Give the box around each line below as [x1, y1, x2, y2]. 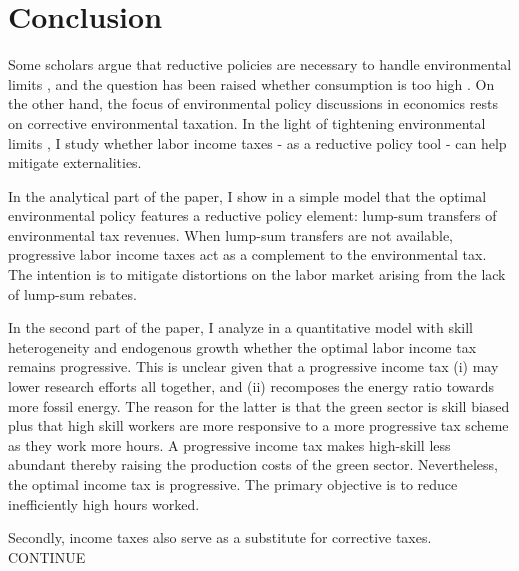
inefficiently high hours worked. [8, 493, 200, 514]
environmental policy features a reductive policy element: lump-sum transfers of [8, 205, 497, 226]
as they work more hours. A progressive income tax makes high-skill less [8, 434, 451, 455]
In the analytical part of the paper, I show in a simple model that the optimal [8, 185, 487, 206]
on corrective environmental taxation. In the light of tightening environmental [8, 112, 486, 133]
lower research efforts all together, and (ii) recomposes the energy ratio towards [8, 376, 495, 397]
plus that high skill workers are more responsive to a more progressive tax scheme [8, 415, 509, 436]
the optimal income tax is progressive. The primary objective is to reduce [8, 474, 458, 494]
